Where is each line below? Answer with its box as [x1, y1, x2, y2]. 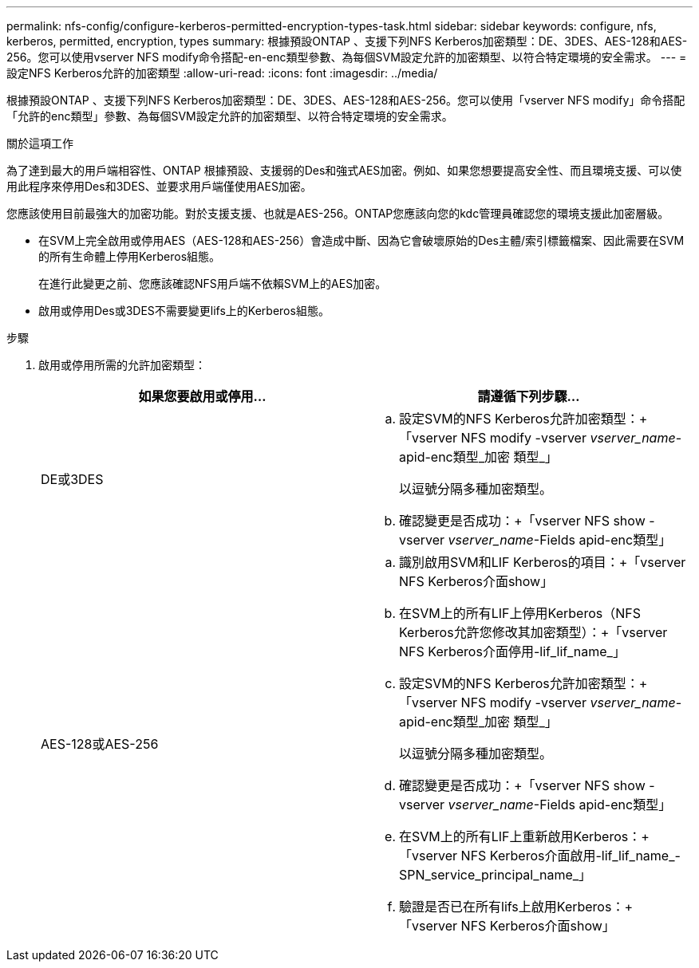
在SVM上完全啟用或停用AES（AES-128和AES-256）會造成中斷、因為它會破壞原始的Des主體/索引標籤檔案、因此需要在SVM [38, 234, 685, 247]
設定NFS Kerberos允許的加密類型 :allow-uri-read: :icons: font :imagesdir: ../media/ [6, 66, 438, 80]
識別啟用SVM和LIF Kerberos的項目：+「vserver [399, 554, 686, 570]
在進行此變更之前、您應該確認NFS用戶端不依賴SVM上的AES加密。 [38, 277, 387, 290]
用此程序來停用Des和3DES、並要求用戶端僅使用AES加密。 [6, 179, 312, 193]
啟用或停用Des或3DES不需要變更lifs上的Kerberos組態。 [38, 304, 330, 317]
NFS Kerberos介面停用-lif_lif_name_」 [399, 643, 626, 659]
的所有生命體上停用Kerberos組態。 [38, 250, 221, 263]
